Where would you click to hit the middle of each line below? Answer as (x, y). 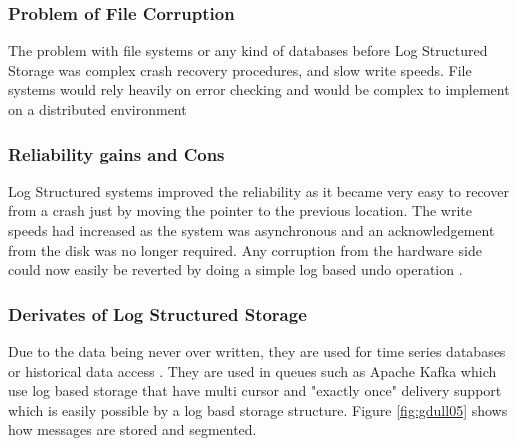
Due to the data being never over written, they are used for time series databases (257, 351)
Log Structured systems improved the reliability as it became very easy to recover (258, 190)
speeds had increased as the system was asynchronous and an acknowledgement (251, 230)
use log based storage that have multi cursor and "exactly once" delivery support (255, 390)
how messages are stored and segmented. (132, 429)
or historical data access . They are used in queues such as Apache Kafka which (252, 370)
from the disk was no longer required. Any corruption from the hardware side (245, 249)
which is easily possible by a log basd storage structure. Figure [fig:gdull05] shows (258, 409)
